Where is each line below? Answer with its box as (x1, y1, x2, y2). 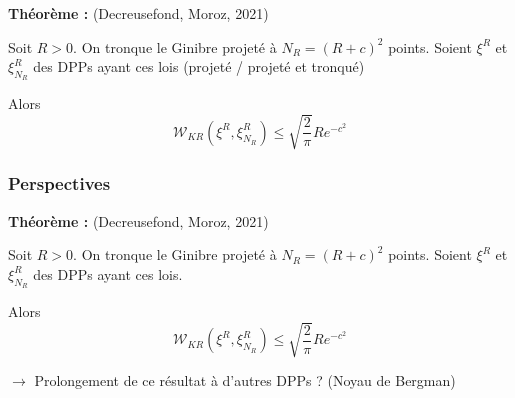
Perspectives (8, 171, 111, 196)
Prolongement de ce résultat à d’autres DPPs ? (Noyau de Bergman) (34, 370, 456, 391)
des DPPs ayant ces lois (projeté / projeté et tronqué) (33, 56, 365, 77)
